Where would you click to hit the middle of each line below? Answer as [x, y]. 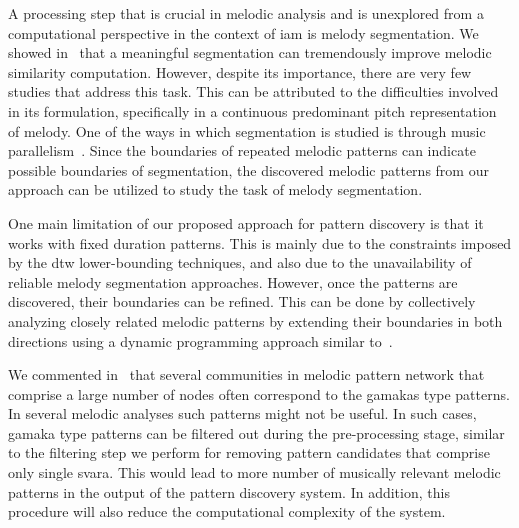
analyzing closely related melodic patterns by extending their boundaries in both [255, 320]
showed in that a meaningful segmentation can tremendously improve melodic [250, 52]
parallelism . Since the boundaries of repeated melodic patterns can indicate [242, 150]
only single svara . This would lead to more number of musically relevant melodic [254, 472]
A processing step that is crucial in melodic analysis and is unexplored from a [246, 13]
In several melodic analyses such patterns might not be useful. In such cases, [242, 413]
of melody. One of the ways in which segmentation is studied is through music [247, 130]
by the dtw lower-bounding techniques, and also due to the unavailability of [240, 262]
